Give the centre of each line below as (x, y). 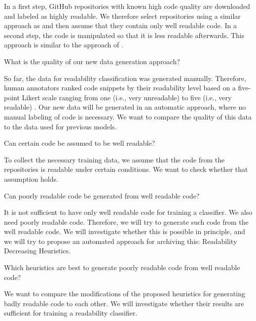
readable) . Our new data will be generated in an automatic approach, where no (125, 107)
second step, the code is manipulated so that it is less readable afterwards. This (124, 35)
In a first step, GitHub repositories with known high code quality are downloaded (127, 6)
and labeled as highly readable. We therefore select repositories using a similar (122, 16)
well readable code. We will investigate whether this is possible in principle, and (125, 231)
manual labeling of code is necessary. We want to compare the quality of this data (128, 116)
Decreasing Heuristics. (37, 251)
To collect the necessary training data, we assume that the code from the (114, 159)
